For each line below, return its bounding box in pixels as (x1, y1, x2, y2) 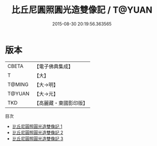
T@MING (7, 81, 29, 88)
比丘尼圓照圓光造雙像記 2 (12, 129, 63, 135)
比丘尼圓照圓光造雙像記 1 (12, 123, 62, 129)
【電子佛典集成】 (34, 63, 74, 70)
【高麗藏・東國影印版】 (34, 100, 88, 106)
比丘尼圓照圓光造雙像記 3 (12, 135, 63, 142)
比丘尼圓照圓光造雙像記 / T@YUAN (11, 4, 153, 16)
